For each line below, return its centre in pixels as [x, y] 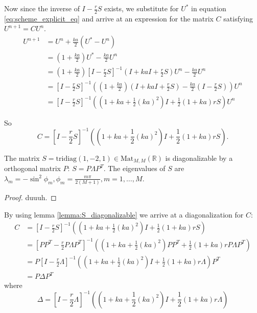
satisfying [238, 18]
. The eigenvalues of [134, 168]
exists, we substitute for [142, 8]
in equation [209, 8]
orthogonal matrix [32, 168]
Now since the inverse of [42, 8]
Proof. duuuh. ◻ [30, 197]
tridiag [66, 159]
